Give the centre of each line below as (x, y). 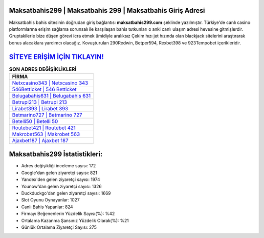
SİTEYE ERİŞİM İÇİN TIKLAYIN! (56, 57)
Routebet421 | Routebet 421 (44, 128)
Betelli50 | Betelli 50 (35, 121)
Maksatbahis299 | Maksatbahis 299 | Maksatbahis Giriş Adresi (107, 10)
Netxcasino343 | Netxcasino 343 (50, 83)
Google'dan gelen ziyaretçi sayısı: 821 (59, 173)
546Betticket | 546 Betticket (44, 89)
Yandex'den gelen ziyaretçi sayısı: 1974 (61, 179)
